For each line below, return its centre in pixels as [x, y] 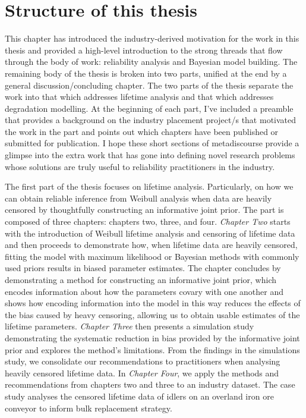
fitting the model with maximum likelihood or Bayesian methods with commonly [152, 256]
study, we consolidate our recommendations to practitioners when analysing [143, 361]
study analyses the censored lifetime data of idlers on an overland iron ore [139, 396]
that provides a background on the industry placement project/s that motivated [151, 120]
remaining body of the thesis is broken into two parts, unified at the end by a [146, 73]
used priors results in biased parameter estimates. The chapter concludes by [143, 268]
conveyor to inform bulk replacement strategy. [89, 408]
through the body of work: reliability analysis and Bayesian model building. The [151, 62]
